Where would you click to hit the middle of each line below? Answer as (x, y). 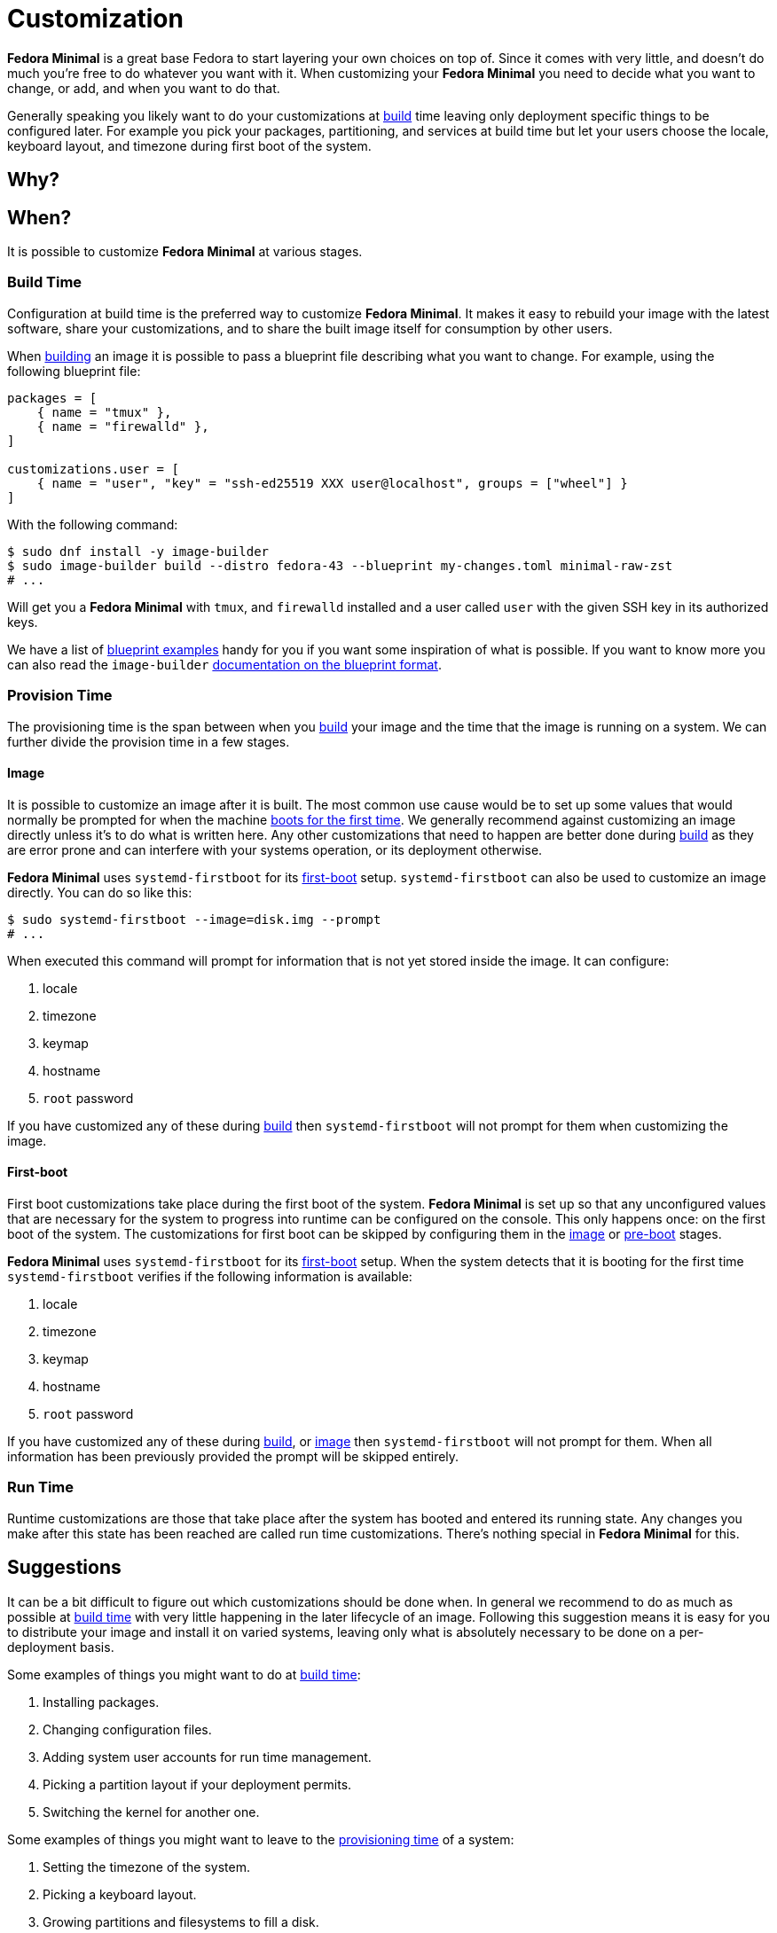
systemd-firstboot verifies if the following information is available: (210, 1276)
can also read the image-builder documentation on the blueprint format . (224, 664)
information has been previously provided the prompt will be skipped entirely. (233, 1456)
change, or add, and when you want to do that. (144, 88)
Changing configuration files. (127, 1729)
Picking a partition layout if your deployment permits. (197, 1784)
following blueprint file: (74, 371)
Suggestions (64, 1568)
